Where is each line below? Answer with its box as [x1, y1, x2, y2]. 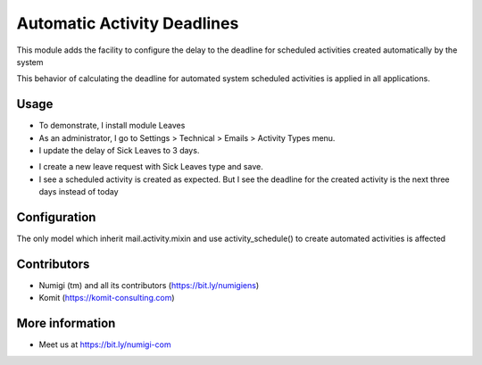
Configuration [16, 210, 96, 225]
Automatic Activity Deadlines [16, 13, 239, 33]
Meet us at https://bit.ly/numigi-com [38, 339, 171, 350]
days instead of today [38, 187, 120, 197]
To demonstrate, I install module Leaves [38, 120, 186, 131]
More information [16, 316, 116, 331]
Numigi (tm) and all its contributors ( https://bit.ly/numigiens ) [38, 280, 260, 290]
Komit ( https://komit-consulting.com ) [38, 293, 175, 303]
